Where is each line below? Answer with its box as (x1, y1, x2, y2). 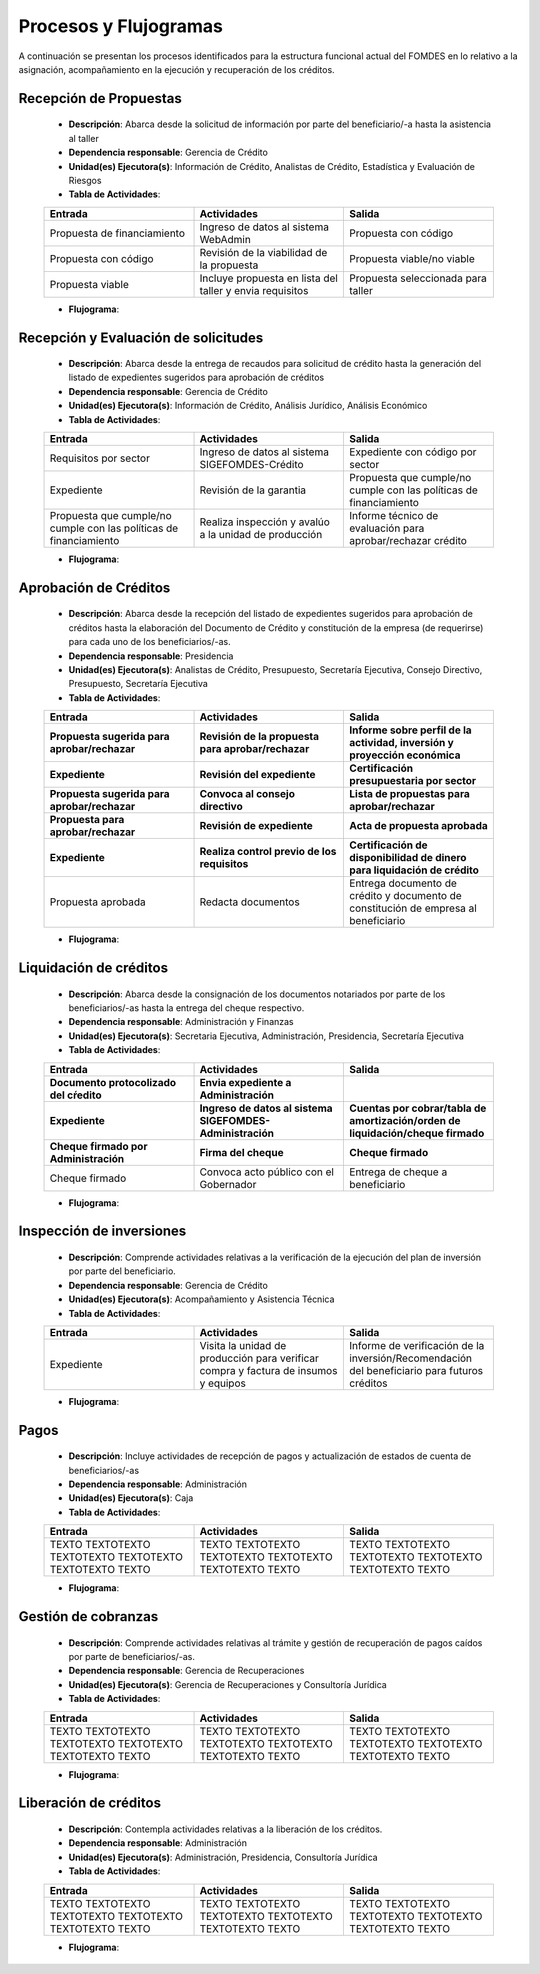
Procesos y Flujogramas (18, 15, 224, 37)
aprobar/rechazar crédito (349, 534, 467, 548)
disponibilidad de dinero (349, 851, 467, 865)
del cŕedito (49, 1088, 102, 1102)
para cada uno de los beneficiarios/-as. (68, 636, 232, 648)
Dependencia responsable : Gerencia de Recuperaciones (68, 1665, 305, 1677)
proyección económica (349, 748, 461, 762)
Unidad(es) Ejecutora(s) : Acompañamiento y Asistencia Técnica (68, 1293, 335, 1305)
